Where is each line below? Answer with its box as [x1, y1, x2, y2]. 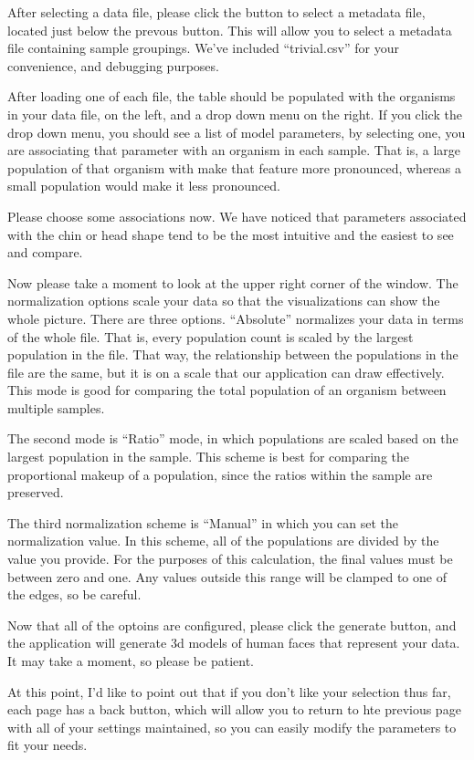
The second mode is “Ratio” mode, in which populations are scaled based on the [7, 429, 458, 448]
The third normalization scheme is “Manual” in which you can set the [7, 513, 399, 532]
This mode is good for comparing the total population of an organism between [7, 380, 447, 400]
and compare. [7, 243, 83, 262]
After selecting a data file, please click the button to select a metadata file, [7, 3, 426, 21]
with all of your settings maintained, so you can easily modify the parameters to [7, 717, 457, 736]
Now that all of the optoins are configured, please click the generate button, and [7, 615, 457, 634]
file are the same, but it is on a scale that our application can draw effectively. [7, 362, 445, 381]
